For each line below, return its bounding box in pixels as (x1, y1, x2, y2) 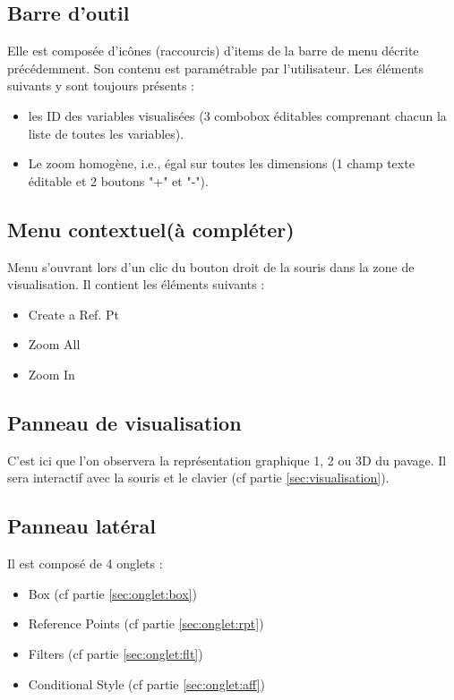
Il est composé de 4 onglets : (7, 554, 163, 573)
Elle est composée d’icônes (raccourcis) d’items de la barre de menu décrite (7, 41, 419, 60)
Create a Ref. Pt (28, 304, 119, 323)
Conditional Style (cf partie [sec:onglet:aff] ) (28, 674, 266, 693)
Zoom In (28, 364, 75, 383)
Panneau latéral (7, 512, 156, 540)
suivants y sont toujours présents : (7, 76, 194, 95)
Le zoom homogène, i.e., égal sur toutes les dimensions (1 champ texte (28, 154, 415, 173)
